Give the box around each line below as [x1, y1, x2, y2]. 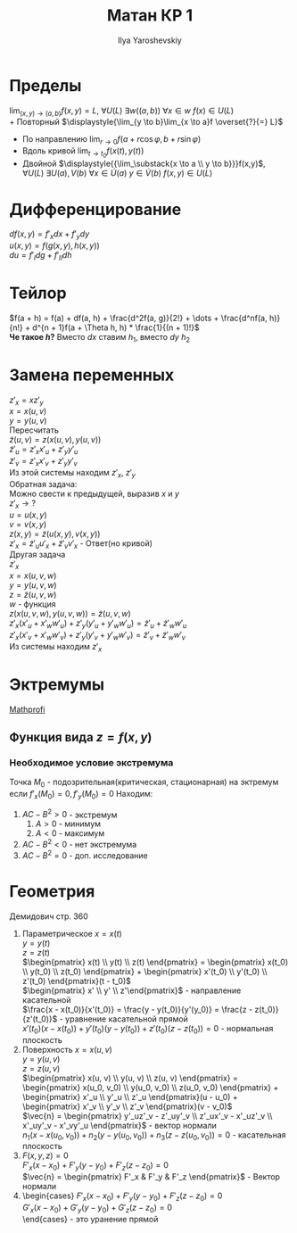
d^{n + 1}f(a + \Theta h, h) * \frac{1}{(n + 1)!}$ [32, 322, 201, 333]
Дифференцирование [9, 199, 182, 219]
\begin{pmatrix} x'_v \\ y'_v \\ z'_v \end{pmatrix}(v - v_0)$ [21, 1101, 233, 1112]
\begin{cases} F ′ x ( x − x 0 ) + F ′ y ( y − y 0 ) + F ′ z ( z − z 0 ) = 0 [21, 1190, 223, 1203]
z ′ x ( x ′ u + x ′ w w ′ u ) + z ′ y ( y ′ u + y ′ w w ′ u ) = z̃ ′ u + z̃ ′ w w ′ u [9, 617, 187, 630]
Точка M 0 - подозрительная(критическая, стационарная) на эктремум [9, 777, 279, 790]
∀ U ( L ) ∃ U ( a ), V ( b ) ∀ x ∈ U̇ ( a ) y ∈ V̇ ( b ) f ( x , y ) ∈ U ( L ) [21, 168, 212, 178]
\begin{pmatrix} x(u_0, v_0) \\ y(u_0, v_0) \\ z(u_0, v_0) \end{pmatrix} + [21, 1081, 279, 1093]
